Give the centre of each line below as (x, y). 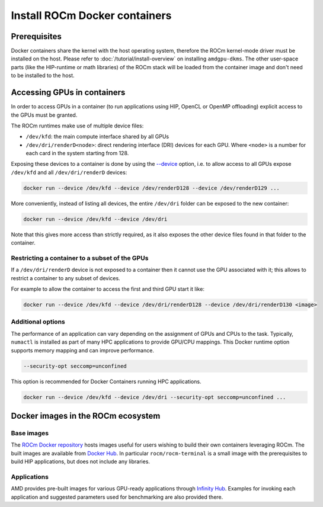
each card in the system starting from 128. (77, 153)
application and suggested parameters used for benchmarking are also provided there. (117, 497)
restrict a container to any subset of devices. (66, 278)
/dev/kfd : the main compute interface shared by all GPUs (97, 137)
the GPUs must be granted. (44, 115)
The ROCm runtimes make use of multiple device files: (77, 126)
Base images (30, 433)
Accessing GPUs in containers (68, 93)
